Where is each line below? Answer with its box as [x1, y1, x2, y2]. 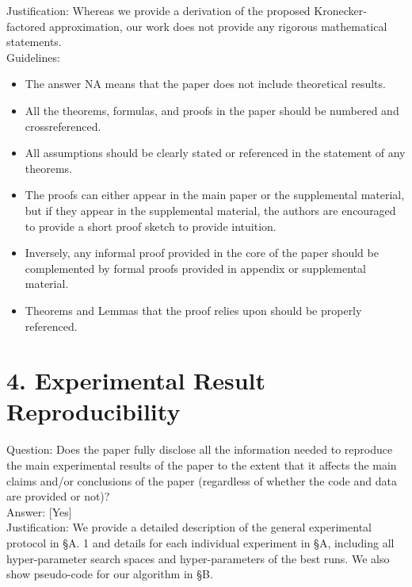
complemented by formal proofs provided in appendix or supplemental [25, 259, 366, 276]
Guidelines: [6, 48, 60, 65]
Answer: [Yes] [6, 503, 72, 520]
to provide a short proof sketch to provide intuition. [25, 217, 277, 234]
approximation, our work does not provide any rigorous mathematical [49, 17, 387, 34]
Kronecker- [314, 2, 367, 18]
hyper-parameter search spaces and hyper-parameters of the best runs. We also [6, 550, 390, 566]
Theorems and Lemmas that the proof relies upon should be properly [25, 301, 362, 318]
